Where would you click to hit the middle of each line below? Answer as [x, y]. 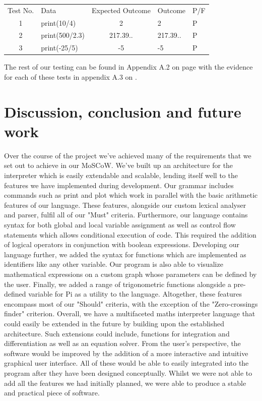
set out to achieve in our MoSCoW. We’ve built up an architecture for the [119, 165]
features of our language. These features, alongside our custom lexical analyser [125, 205]
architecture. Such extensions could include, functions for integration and [117, 333]
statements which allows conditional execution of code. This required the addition [130, 234]
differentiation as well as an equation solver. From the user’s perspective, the [122, 343]
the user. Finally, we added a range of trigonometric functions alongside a [118, 284]
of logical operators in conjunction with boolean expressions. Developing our [122, 244]
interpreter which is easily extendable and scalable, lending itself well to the [121, 175]
